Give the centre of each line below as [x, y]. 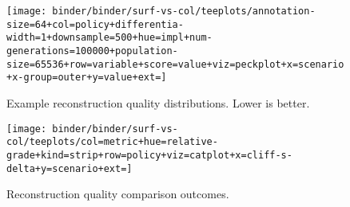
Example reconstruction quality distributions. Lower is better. [158, 102]
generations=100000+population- [92, 51]
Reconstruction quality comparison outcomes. [118, 194]
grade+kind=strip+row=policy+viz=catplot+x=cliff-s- [149, 155]
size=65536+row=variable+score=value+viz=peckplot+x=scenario [175, 64]
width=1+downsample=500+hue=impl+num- [109, 38]
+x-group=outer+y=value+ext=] [87, 78]
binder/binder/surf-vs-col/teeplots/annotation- [184, 11]
